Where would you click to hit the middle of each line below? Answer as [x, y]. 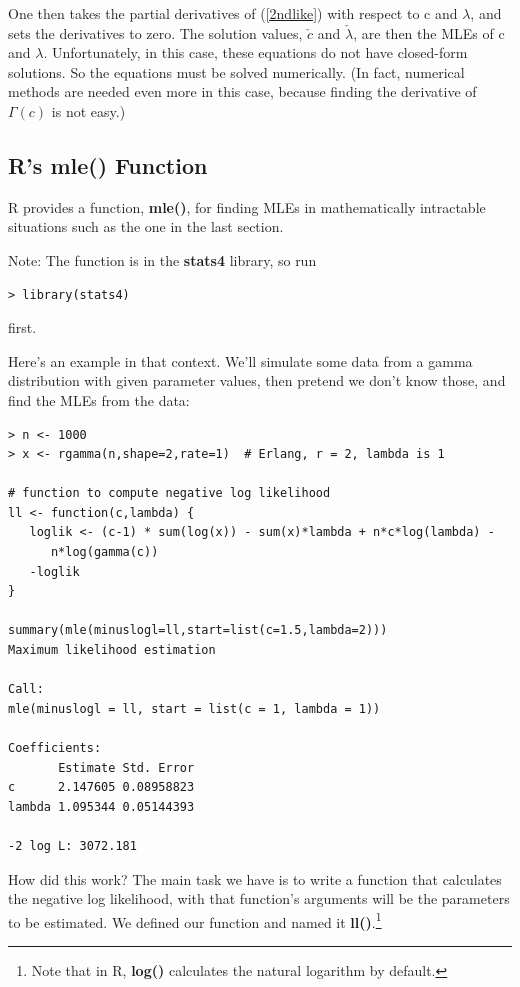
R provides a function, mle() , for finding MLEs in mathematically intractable [247, 206]
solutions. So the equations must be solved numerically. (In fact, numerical [236, 71]
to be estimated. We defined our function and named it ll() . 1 [195, 920]
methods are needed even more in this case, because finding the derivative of [242, 91]
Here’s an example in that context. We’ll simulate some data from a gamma [240, 360]
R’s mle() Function [108, 164]
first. [22, 327]
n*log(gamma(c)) [104, 552]
